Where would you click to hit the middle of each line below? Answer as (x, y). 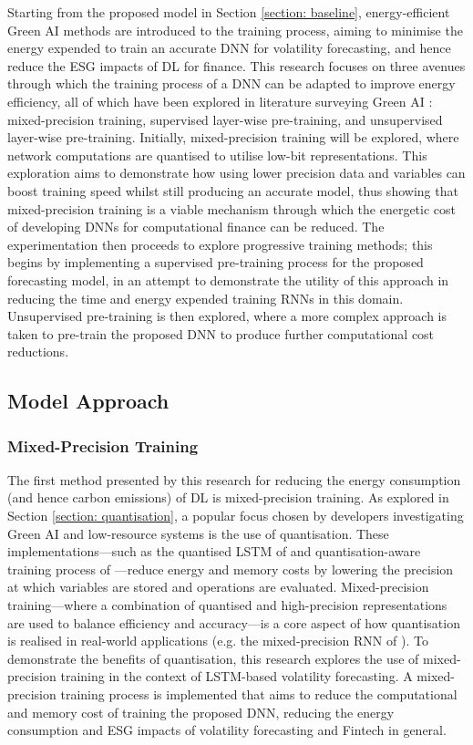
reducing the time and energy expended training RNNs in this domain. (206, 298)
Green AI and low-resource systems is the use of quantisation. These (198, 533)
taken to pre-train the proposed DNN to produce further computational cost (221, 333)
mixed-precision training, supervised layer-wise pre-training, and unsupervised (225, 119)
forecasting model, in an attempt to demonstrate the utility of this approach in (228, 279)
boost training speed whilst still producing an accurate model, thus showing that (233, 190)
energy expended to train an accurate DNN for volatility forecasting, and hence (229, 48)
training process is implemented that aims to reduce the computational (259, 694)
